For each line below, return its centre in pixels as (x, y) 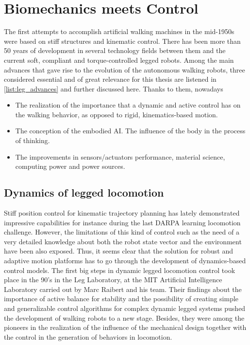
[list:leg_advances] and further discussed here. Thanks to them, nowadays (114, 88)
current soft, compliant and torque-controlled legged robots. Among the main (119, 60)
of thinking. (33, 140)
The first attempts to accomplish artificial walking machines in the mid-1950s (119, 31)
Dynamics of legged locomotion (84, 192)
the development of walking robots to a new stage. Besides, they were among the (124, 318)
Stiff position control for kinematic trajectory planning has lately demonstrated (122, 213)
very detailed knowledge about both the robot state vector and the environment (123, 241)
